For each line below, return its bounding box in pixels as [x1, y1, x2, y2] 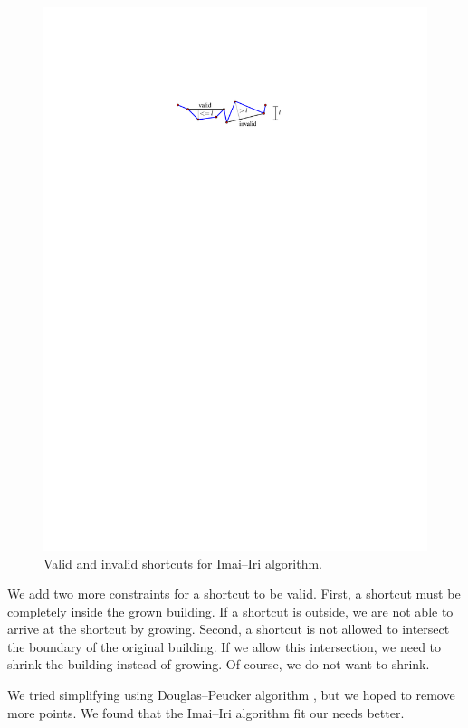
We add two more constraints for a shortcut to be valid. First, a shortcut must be [7, 584, 461, 603]
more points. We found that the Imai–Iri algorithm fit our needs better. [7, 703, 405, 722]
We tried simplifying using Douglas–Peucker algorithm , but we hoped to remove [7, 685, 455, 704]
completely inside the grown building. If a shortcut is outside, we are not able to [7, 601, 454, 620]
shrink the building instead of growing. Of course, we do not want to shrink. [7, 655, 430, 674]
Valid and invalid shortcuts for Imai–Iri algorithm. [43, 553, 322, 572]
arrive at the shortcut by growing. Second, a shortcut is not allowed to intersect [7, 619, 450, 638]
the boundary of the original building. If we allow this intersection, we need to [7, 637, 442, 656]
